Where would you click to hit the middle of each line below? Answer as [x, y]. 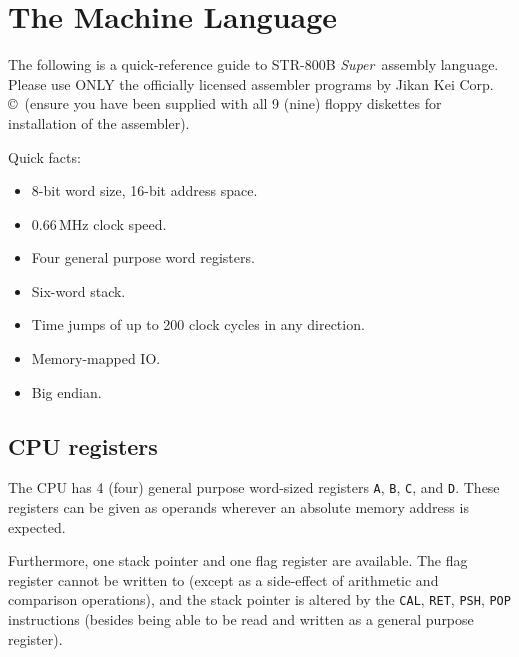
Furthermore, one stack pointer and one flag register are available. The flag [238, 560]
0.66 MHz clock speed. [99, 223]
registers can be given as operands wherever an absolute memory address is [238, 507]
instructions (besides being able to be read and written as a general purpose [241, 619]
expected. [37, 526]
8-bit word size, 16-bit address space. [144, 190]
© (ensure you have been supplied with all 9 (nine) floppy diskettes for [225, 103]
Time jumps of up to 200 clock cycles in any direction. [198, 324]
